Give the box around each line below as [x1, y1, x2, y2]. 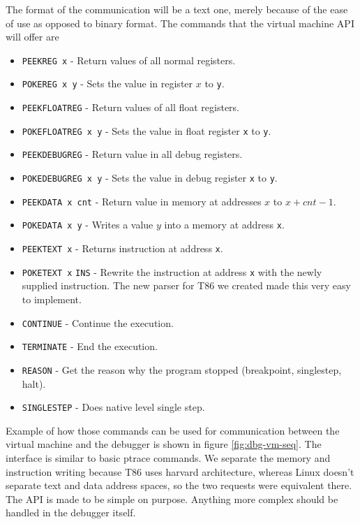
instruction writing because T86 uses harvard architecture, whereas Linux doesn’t [6, 464, 354, 479]
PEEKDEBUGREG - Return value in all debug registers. [22, 147, 243, 161]
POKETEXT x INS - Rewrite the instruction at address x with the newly [22, 264, 322, 279]
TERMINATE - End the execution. [22, 339, 158, 354]
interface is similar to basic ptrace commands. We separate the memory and [6, 450, 331, 465]
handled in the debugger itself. [6, 505, 136, 520]
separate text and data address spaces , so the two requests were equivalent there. [6, 478, 352, 493]
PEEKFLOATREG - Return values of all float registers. [22, 100, 240, 115]
